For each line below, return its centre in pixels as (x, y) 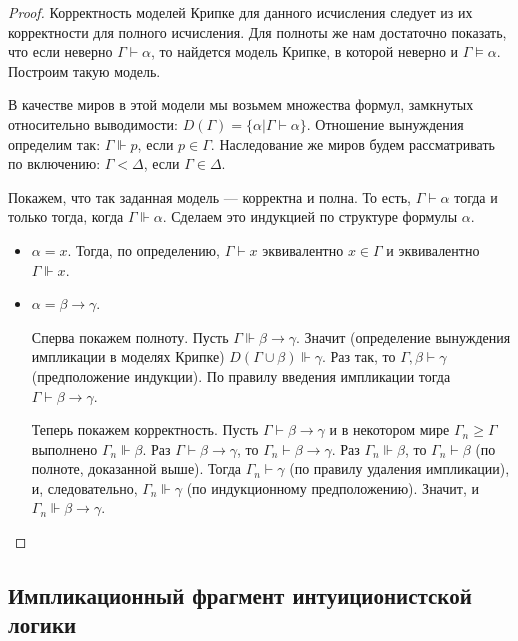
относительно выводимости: (93, 123)
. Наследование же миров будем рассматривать (352, 143)
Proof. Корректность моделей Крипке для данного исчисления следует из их (240, 12)
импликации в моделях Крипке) (128, 356)
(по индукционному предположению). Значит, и (332, 487)
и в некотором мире (389, 429)
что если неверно (60, 51)
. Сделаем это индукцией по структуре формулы (310, 216)
